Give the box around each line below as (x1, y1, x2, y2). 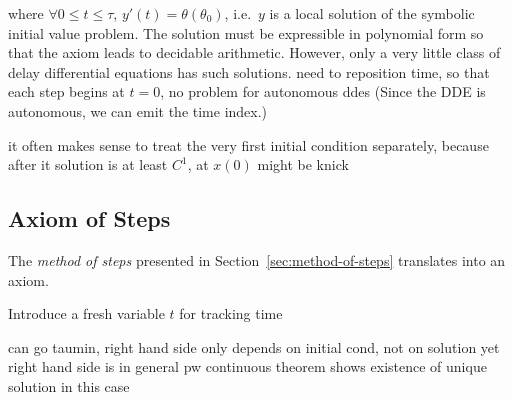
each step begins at (8, 81, 125, 102)
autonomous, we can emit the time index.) (8, 100, 268, 121)
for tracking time (179, 303, 283, 324)
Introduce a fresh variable (8, 303, 165, 324)
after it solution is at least (8, 154, 168, 175)
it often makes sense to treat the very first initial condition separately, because (8, 134, 489, 155)
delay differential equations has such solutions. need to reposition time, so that (8, 61, 490, 82)
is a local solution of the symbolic (269, 3, 475, 23)
